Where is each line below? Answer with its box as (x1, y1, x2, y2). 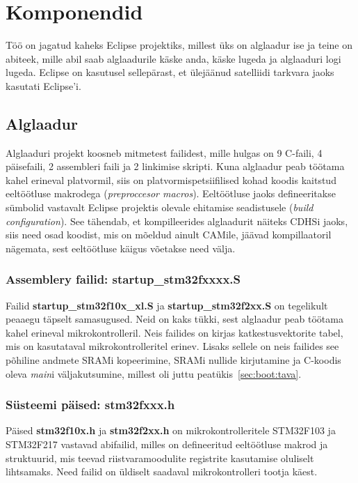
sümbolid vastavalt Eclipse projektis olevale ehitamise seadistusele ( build (6, 200, 314, 215)
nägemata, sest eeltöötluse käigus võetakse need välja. (6, 240, 236, 255)
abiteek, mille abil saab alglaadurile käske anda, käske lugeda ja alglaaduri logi (6, 51, 341, 66)
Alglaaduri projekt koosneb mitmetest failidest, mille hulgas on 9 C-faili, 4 (6, 145, 323, 160)
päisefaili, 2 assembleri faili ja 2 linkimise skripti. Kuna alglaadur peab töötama (6, 159, 345, 174)
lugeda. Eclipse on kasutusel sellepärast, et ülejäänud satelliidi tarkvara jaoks (6, 65, 334, 79)
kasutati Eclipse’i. (6, 78, 81, 93)
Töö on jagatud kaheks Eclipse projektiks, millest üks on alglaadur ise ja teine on (6, 38, 353, 52)
